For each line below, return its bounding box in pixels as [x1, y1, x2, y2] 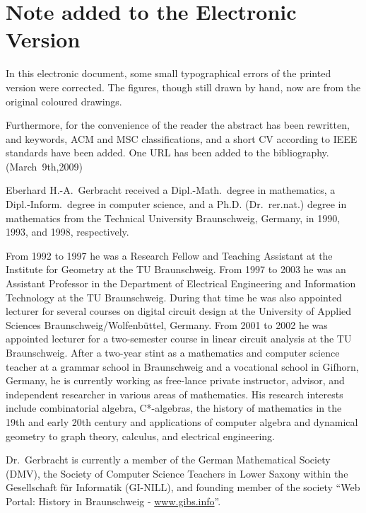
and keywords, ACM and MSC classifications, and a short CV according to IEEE [6, 131, 358, 146]
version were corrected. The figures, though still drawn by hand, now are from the [6, 79, 361, 94]
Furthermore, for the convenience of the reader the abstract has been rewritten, [6, 117, 350, 132]
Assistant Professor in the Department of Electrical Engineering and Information [6, 276, 356, 291]
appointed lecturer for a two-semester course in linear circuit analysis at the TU [6, 331, 352, 346]
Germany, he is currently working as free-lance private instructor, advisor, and [6, 373, 345, 388]
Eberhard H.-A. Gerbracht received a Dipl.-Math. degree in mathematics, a [6, 183, 336, 197]
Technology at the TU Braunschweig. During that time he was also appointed [6, 289, 342, 304]
